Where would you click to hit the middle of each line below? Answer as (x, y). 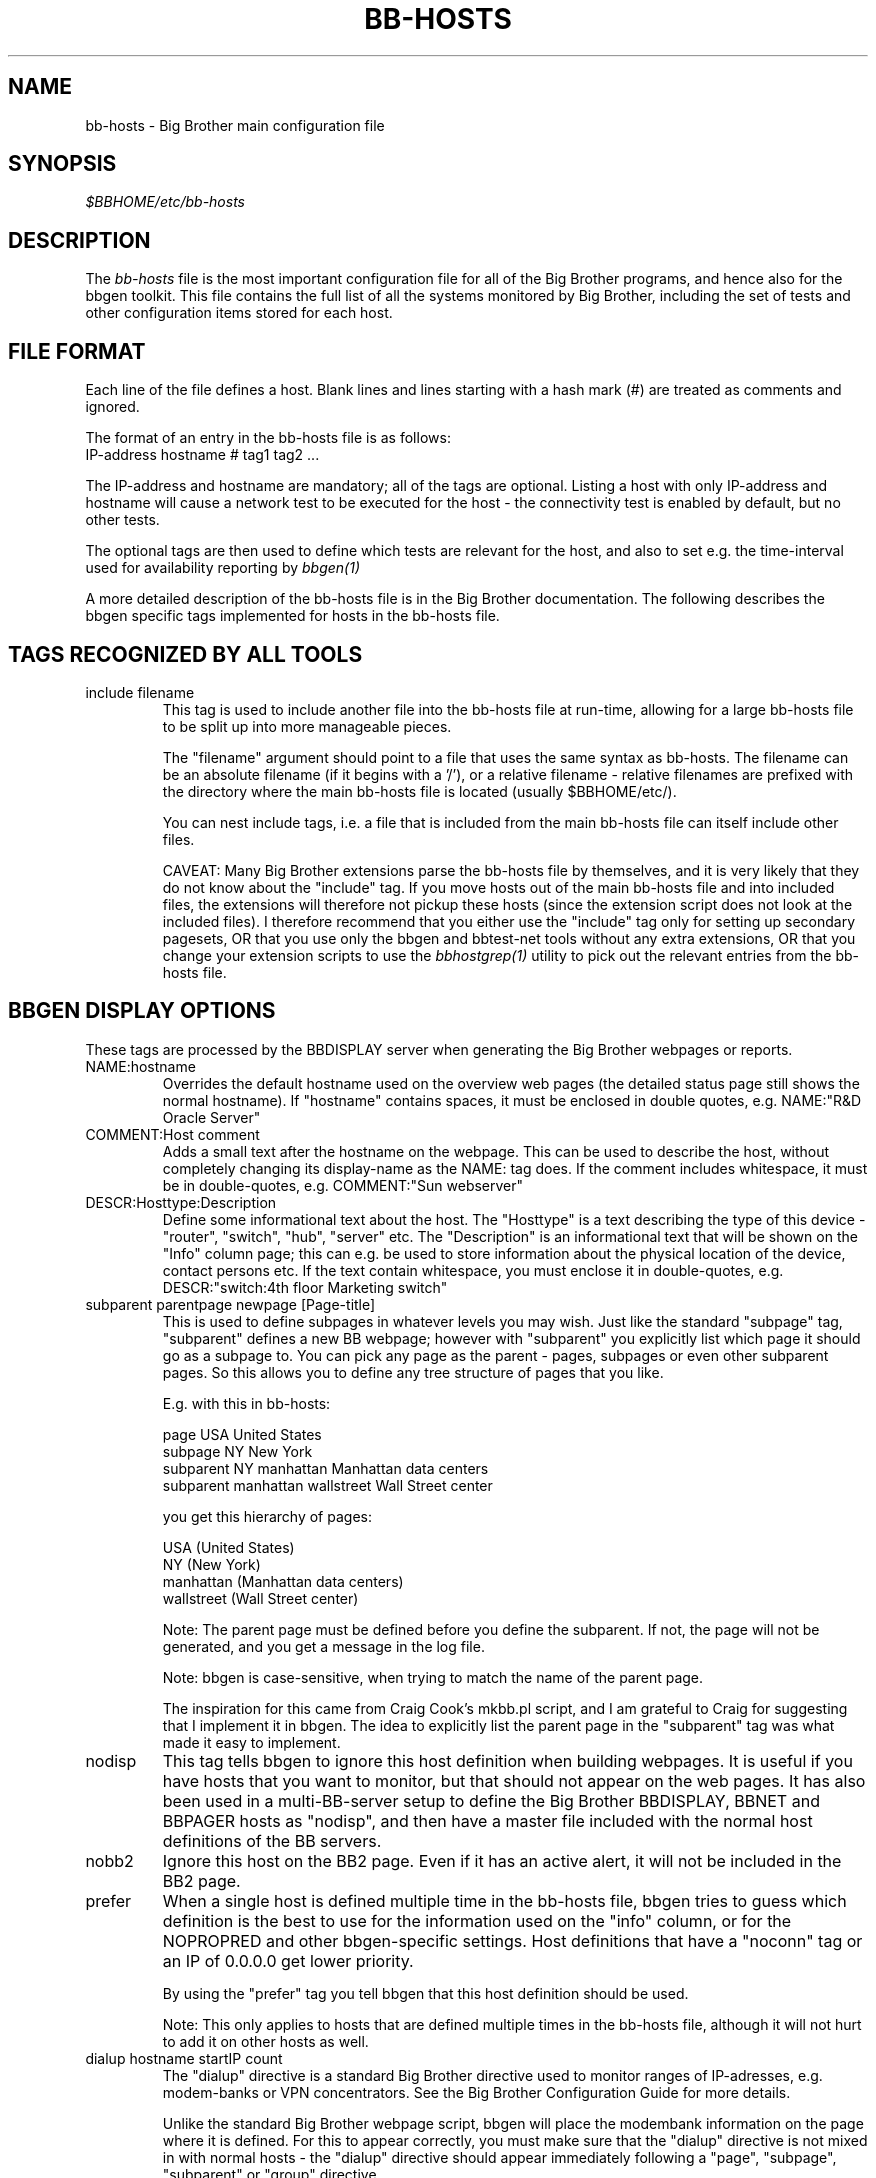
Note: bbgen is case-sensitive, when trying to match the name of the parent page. (433, 1677)
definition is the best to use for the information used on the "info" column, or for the (477, 1920)
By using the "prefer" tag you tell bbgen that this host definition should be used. (425, 1993)
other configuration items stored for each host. (239, 313)
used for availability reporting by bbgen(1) (222, 568)
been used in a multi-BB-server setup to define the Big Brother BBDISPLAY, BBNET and (491, 1800)
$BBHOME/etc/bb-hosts (165, 202)
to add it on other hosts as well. (265, 2041)
